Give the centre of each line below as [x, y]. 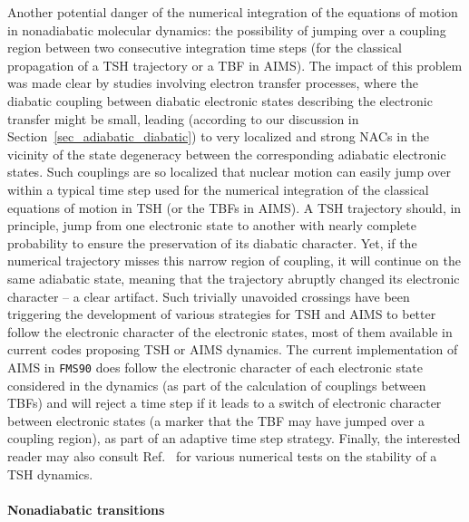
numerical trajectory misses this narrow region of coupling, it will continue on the [234, 261]
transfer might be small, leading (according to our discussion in [183, 118]
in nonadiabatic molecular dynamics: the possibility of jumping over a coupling [227, 29]
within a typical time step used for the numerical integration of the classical [218, 189]
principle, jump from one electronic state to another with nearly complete [212, 225]
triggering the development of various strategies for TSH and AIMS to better [222, 314]
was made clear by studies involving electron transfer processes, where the [213, 83]
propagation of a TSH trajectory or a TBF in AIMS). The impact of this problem [235, 65]
